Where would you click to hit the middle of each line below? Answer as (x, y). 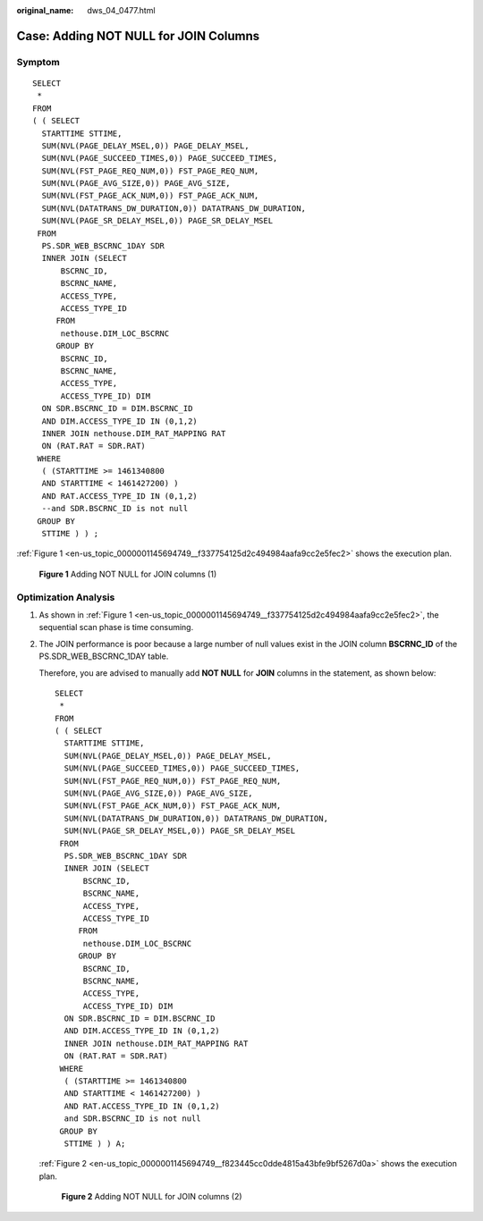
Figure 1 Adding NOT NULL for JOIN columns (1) (128, 574)
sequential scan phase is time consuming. (116, 627)
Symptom (38, 62)
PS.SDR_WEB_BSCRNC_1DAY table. (104, 656)
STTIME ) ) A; (95, 1143)
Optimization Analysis (66, 597)
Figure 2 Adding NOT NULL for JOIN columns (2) (152, 1197)
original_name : (45, 10)
